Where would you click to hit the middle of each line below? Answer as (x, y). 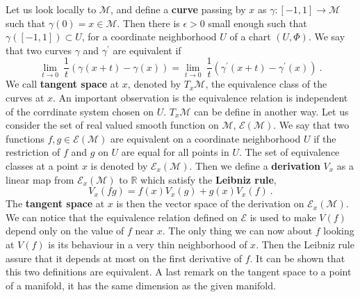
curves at (25, 98)
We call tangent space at (63, 84)
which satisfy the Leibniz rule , (208, 179)
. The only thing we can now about (237, 231)
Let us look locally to (51, 9)
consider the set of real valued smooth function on (112, 125)
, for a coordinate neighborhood (149, 37)
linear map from (40, 179)
